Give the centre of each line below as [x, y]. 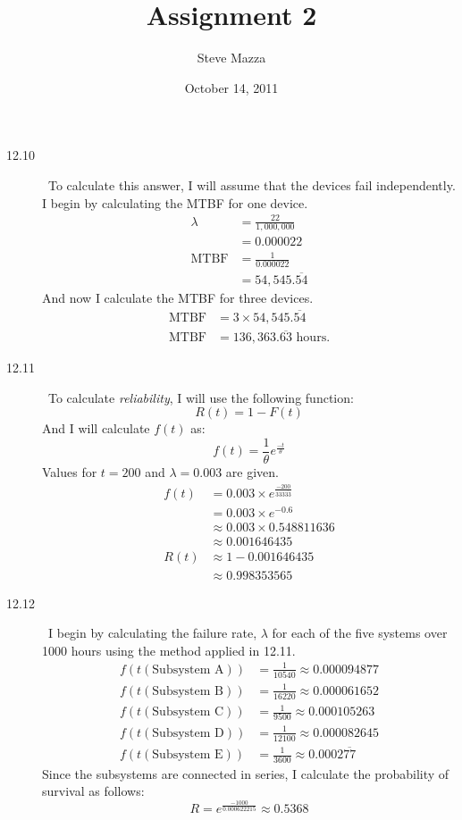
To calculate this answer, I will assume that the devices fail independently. [252, 184]
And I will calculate [96, 428]
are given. [252, 472]
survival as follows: [93, 791]
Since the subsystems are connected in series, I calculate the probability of [246, 773]
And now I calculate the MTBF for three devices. [178, 298]
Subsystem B [188, 691]
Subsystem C [188, 712]
